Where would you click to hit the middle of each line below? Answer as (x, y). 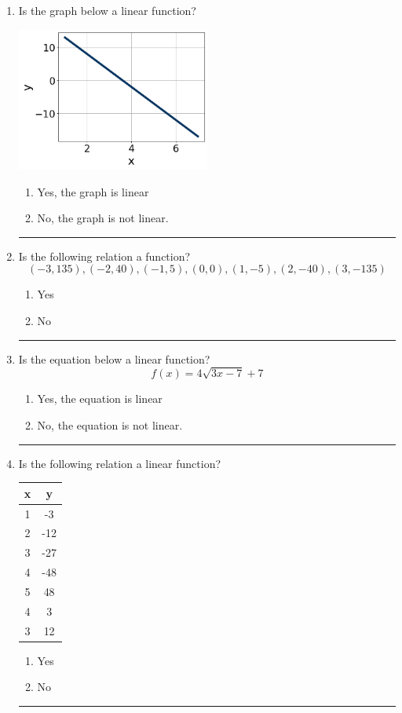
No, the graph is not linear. (103, 218)
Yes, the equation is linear (100, 399)
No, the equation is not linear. (110, 424)
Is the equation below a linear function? (114, 358)
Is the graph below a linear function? (107, 10)
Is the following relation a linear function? (120, 463)
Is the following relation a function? (104, 256)
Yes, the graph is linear (93, 191)
